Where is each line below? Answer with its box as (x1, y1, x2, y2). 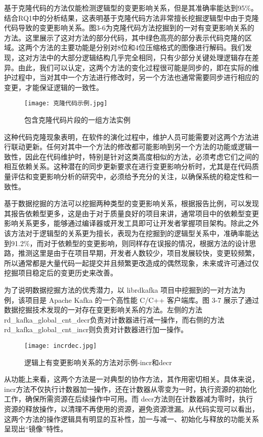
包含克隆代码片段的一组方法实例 (24, 114, 130, 125)
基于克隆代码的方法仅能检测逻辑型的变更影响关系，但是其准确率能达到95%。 (4, 3, 258, 13)
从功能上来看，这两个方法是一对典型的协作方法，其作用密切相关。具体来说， (4, 374, 259, 384)
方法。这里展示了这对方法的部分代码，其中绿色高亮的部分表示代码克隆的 (4, 32, 245, 43)
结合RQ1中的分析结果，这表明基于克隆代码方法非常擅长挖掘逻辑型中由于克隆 (4, 12, 259, 23)
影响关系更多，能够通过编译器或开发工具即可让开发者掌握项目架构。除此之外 (4, 218, 259, 228)
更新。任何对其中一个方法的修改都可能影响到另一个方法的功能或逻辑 (25, 141, 252, 152)
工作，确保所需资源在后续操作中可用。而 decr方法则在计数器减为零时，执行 (4, 393, 253, 404)
